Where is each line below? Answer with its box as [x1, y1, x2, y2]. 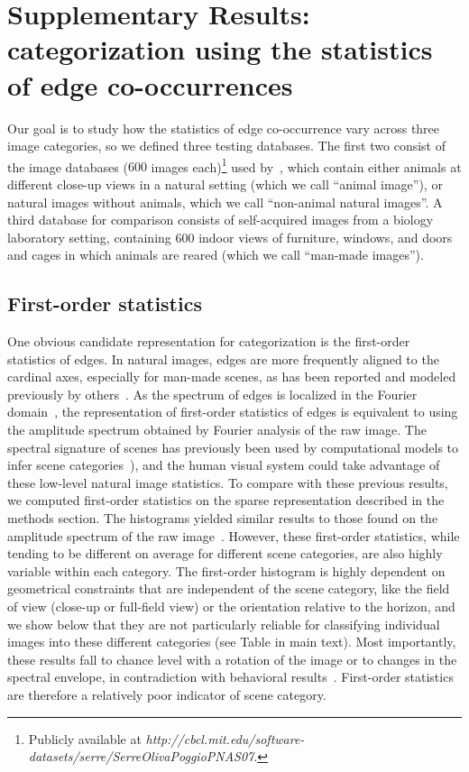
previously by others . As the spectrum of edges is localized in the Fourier [7, 384, 418, 403]
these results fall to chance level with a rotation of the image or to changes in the [7, 649, 457, 668]
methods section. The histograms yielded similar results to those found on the [7, 509, 438, 528]
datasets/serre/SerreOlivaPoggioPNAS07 [28, 747, 254, 766]
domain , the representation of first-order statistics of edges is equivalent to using [7, 402, 458, 421]
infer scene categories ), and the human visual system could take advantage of [7, 455, 440, 474]
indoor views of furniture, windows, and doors [198, 227, 453, 246]
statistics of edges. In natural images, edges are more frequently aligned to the [7, 349, 439, 368]
